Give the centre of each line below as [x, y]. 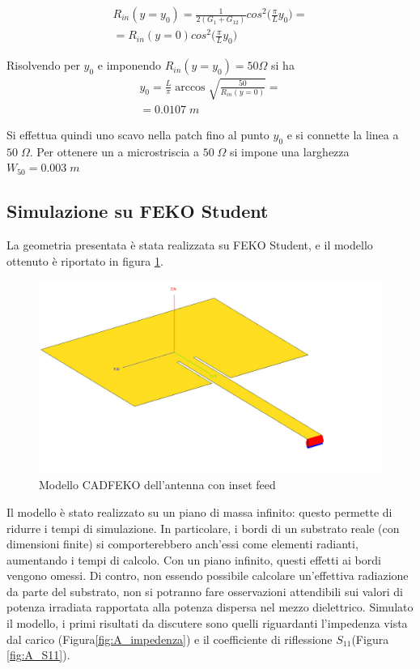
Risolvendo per [43, 65]
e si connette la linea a [343, 134]
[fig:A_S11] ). [38, 655]
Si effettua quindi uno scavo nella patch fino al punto [138, 134]
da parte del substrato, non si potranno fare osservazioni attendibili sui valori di [205, 591]
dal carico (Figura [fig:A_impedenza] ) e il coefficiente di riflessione [170, 639]
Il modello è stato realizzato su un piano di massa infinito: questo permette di [199, 511]
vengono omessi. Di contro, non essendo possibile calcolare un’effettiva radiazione [208, 575]
